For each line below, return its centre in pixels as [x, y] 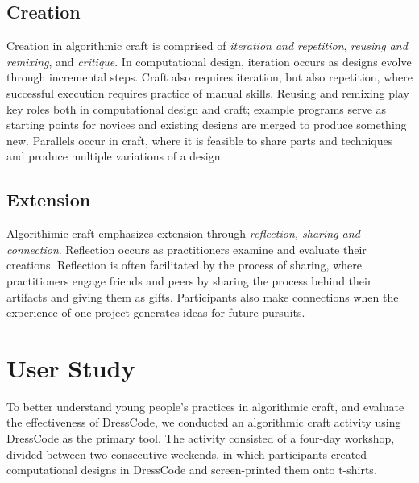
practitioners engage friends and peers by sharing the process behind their [189, 280]
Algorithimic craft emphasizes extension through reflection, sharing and [183, 233]
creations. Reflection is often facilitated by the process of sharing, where [184, 265]
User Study [71, 367]
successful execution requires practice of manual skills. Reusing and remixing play [208, 92]
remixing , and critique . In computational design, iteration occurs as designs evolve [209, 61]
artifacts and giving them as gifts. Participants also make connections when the [203, 296]
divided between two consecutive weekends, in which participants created [187, 454]
